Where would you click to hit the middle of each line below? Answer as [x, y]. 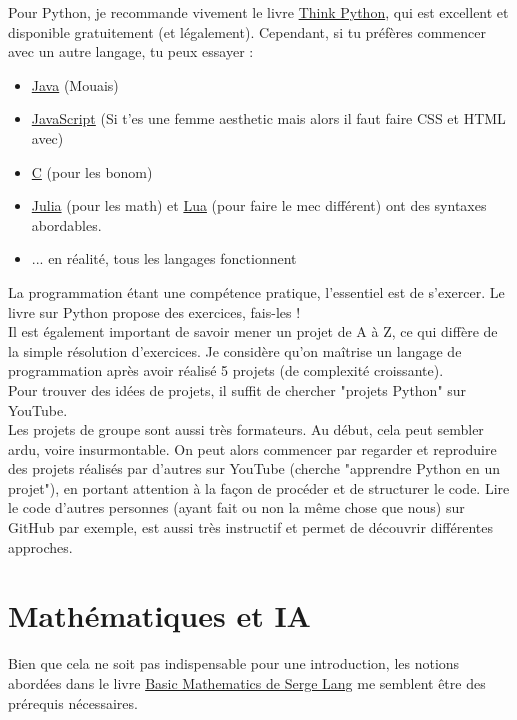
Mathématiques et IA [159, 615]
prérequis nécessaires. [73, 702]
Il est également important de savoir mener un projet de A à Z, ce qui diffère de [253, 331]
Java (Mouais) [75, 84]
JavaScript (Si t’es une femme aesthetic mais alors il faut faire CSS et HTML [268, 118]
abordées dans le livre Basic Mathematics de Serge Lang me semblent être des [247, 682]
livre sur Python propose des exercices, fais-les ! [154, 311]
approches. [40, 546]
